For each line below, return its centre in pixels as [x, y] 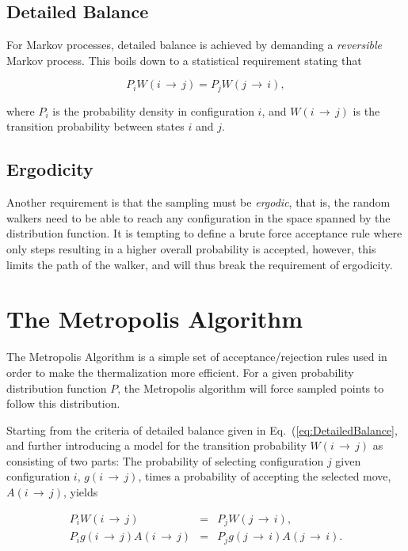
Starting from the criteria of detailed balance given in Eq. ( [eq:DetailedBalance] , [202, 429]
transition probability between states [95, 126]
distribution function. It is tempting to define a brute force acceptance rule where [204, 233]
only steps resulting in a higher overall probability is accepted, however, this [191, 249]
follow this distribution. [63, 403]
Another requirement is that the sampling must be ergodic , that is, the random [198, 202]
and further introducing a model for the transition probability [156, 445]
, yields [80, 492]
